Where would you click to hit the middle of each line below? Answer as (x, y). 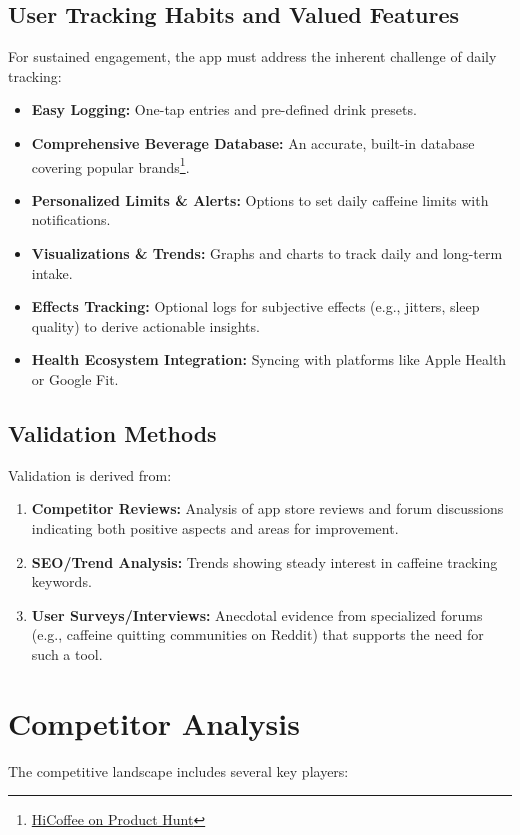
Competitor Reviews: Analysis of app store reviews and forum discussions (267, 508)
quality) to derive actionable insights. (145, 325)
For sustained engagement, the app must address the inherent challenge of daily (252, 56)
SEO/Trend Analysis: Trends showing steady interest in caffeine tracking (264, 561)
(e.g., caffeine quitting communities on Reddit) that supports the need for (257, 634)
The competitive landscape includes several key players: (178, 770)
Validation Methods (112, 432)
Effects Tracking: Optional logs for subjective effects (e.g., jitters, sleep (255, 306)
